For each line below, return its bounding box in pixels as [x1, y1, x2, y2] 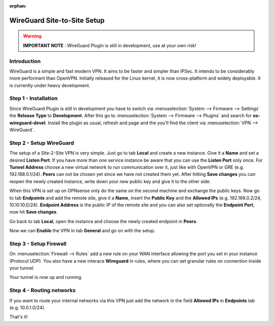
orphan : [9, 3, 27, 9]
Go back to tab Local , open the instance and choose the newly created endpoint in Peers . [9, 218, 198, 224]
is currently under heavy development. [9, 82, 91, 88]
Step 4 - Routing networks [9, 287, 76, 294]
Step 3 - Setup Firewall [9, 240, 67, 247]
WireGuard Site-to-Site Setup [9, 16, 105, 25]
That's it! [9, 314, 28, 320]
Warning [23, 33, 42, 39]
